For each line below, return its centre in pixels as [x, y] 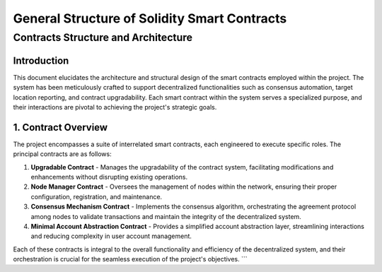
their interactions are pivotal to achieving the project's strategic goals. [115, 107]
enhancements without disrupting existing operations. [109, 177]
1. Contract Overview [60, 127]
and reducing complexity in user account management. [111, 236]
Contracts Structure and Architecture [103, 37]
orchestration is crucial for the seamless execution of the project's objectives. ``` [130, 259]
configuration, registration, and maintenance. [97, 196]
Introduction [41, 60]
